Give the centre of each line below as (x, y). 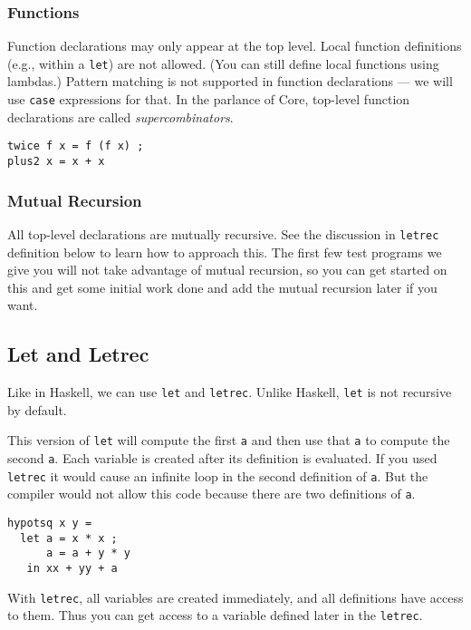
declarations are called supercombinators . (120, 116)
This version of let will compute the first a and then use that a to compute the (229, 440)
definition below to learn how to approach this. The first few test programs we (225, 252)
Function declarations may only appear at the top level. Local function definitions (235, 46)
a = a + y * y (88, 553)
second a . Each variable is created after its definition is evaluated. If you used (222, 457)
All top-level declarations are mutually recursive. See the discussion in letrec (223, 233)
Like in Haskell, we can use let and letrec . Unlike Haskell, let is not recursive (230, 392)
